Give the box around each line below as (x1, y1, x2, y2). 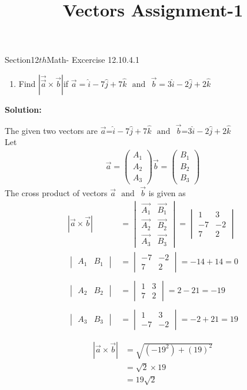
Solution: (5, 103, 42, 115)
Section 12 (5, 53, 39, 66)
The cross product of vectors (5, 186, 108, 199)
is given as (148, 186, 186, 199)
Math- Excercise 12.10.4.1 (46, 53, 139, 66)
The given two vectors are (5, 124, 98, 136)
